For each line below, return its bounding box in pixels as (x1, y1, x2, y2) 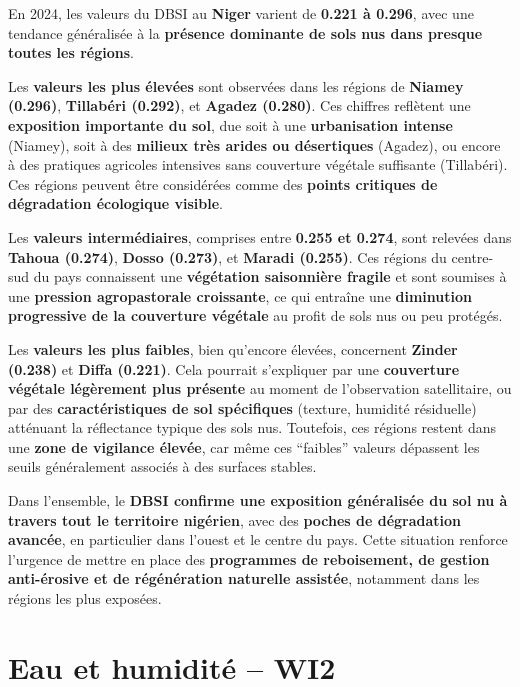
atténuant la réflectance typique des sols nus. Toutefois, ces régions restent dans (8, 417, 497, 438)
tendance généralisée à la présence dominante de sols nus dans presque (8, 22, 483, 43)
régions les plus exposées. (8, 588, 162, 609)
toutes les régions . (8, 42, 134, 63)
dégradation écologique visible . (8, 193, 223, 214)
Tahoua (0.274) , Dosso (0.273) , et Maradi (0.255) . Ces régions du (8, 246, 447, 267)
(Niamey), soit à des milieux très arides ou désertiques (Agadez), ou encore (8, 134, 501, 155)
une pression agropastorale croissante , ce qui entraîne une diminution (8, 285, 472, 306)
